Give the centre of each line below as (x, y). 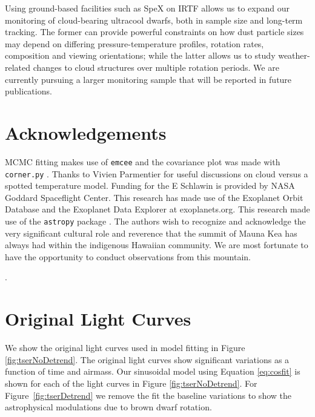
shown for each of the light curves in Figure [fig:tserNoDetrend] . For (131, 383)
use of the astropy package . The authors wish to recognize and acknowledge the (155, 221)
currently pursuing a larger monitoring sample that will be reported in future (148, 79)
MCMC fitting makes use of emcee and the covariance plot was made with (143, 161)
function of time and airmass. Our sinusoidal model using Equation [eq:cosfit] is (153, 371)
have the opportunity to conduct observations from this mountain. (128, 256)
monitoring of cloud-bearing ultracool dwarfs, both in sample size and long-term (154, 20)
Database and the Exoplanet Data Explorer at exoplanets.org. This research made (157, 209)
